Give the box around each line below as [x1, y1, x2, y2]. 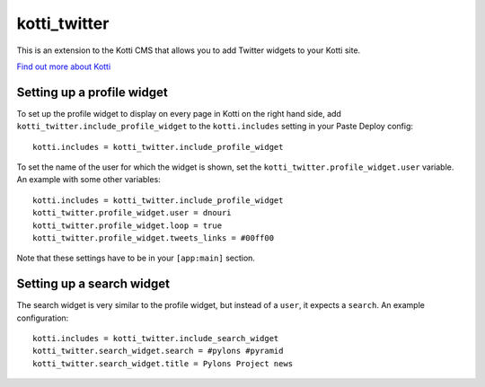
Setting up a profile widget [16, 84, 168, 100]
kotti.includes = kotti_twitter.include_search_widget [32, 333, 279, 344]
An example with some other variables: [16, 174, 161, 185]
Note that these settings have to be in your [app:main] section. [16, 252, 256, 264]
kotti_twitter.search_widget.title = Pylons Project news [32, 358, 294, 368]
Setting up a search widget [16, 277, 171, 292]
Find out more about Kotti [16, 61, 111, 72]
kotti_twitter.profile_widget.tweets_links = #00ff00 [32, 233, 274, 242]
